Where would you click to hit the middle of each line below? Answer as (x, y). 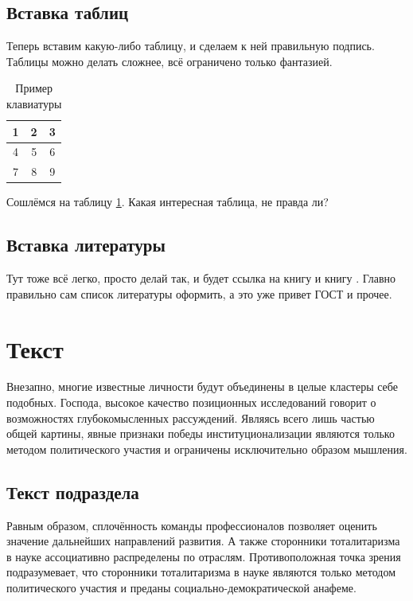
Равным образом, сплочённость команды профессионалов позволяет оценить (192, 525)
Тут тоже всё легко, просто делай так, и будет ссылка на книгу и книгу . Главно (201, 278)
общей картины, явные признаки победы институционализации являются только (201, 433)
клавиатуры (34, 103)
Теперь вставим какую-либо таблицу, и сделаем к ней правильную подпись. (191, 46)
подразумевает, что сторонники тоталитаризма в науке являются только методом (201, 572)
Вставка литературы (86, 245)
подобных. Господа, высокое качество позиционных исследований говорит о (191, 402)
